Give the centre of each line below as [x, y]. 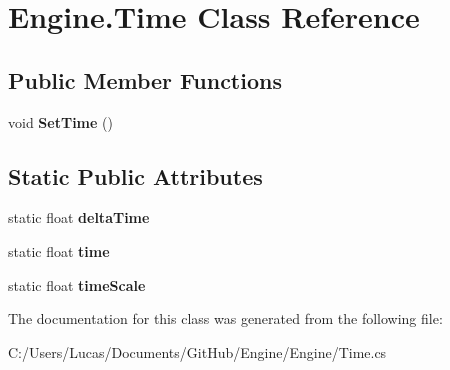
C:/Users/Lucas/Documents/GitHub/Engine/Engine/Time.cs [197, 351]
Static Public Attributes [135, 175]
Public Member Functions [145, 79]
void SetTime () [60, 121]
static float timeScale [77, 284]
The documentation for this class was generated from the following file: [225, 318]
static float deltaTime [79, 217]
